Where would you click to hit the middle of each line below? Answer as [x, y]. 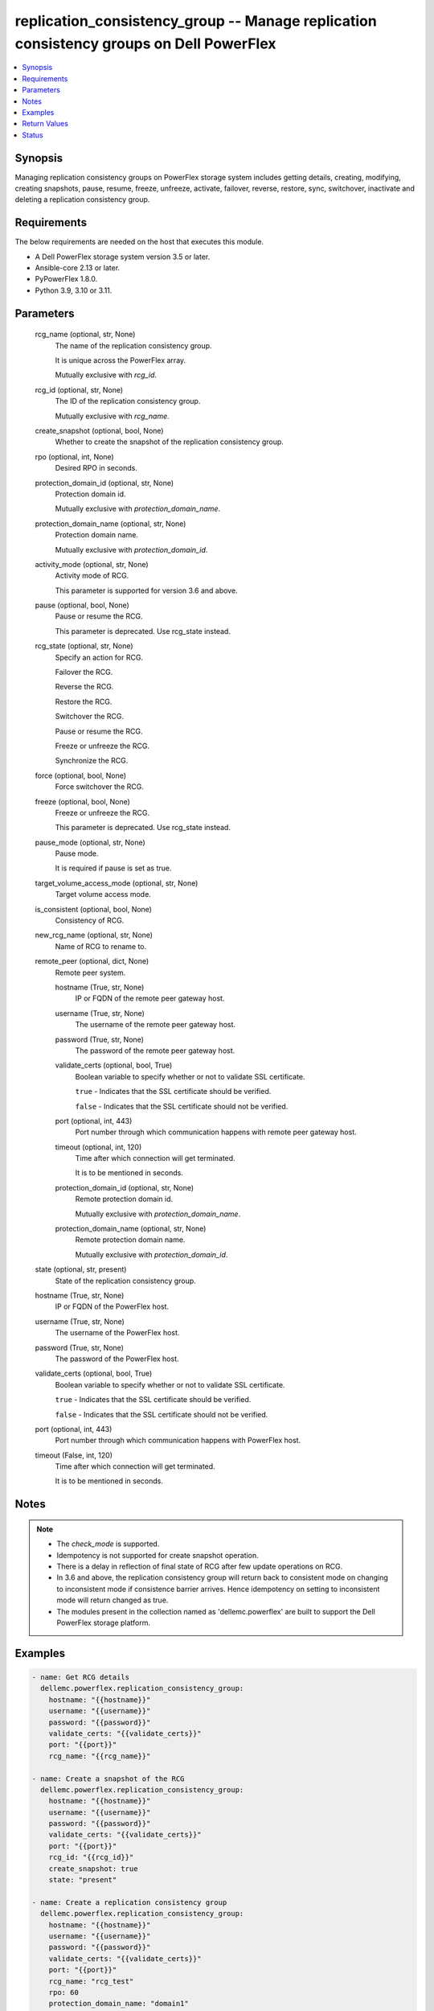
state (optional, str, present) [81, 1269]
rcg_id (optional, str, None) [79, 389]
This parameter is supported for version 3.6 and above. [146, 590]
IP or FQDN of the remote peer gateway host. [150, 998]
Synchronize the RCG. [92, 761]
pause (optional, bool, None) [82, 605]
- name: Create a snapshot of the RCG [108, 1779]
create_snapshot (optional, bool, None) [99, 430]
